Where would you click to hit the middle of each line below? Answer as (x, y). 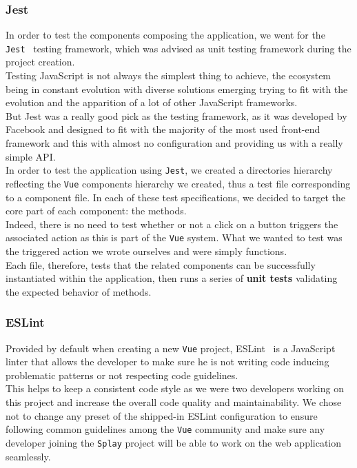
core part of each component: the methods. (96, 211)
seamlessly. (28, 456)
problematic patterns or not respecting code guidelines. (122, 375)
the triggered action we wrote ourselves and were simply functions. (146, 251)
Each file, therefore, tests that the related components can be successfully (161, 264)
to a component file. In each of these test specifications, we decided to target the (175, 197)
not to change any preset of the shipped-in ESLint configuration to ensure (162, 415)
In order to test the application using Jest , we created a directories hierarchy (169, 170)
